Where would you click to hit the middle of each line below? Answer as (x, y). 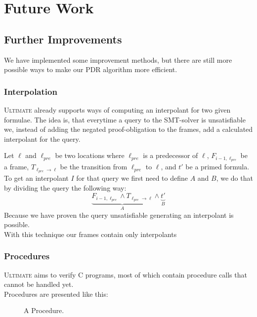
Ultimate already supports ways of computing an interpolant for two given (117, 109)
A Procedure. (44, 310)
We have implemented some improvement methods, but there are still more (118, 59)
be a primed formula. (217, 167)
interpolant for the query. (42, 139)
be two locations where (90, 155)
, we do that (235, 178)
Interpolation (31, 91)
